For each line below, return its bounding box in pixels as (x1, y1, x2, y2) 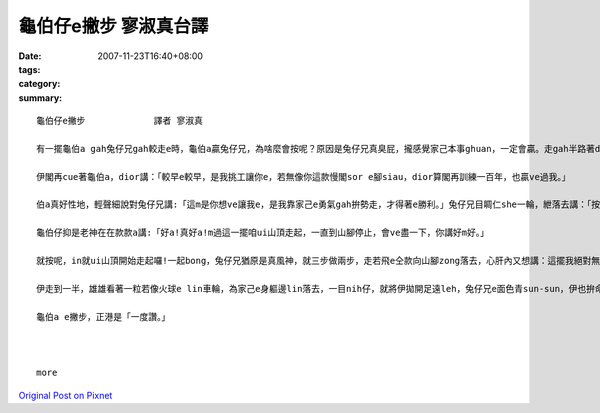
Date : (18, 50, 42, 62)
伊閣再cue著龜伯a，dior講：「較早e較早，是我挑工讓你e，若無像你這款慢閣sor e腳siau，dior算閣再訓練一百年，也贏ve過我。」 (36, 171, 571, 182)
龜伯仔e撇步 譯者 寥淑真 (36, 115, 204, 127)
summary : (18, 91, 63, 104)
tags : (18, 63, 41, 75)
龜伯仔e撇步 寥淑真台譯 (18, 15, 209, 37)
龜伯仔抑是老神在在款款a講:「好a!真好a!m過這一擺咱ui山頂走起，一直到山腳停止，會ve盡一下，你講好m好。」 (36, 227, 490, 239)
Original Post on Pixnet (18, 389, 113, 401)
